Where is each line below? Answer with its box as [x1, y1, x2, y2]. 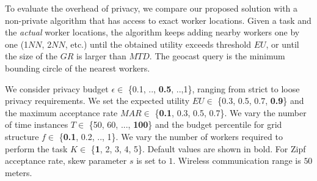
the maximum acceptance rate [5, 106, 118, 119]
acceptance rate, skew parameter [5, 154, 127, 167]
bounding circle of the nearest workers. [5, 61, 150, 74]
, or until [266, 37, 299, 50]
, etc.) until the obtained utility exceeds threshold [65, 37, 251, 50]
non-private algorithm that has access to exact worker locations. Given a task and [5, 13, 312, 26]
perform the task [5, 142, 68, 155]
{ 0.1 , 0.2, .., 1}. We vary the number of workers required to [59, 130, 283, 142]
